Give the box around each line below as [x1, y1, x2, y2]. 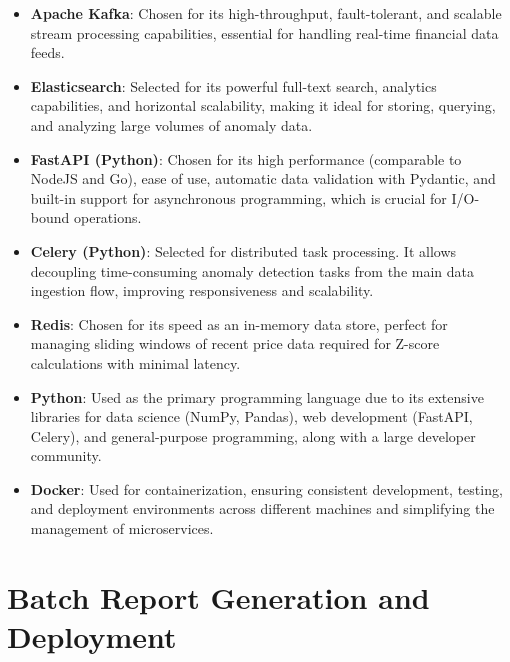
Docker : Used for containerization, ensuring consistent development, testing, [30, 478, 503, 499]
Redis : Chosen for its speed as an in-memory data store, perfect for [30, 313, 448, 334]
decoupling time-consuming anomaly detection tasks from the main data [30, 260, 475, 281]
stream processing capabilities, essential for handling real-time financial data [30, 22, 499, 43]
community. [30, 445, 102, 466]
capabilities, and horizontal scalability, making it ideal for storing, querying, [30, 95, 496, 116]
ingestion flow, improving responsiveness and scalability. [30, 280, 374, 301]
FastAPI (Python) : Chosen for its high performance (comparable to [30, 148, 462, 169]
